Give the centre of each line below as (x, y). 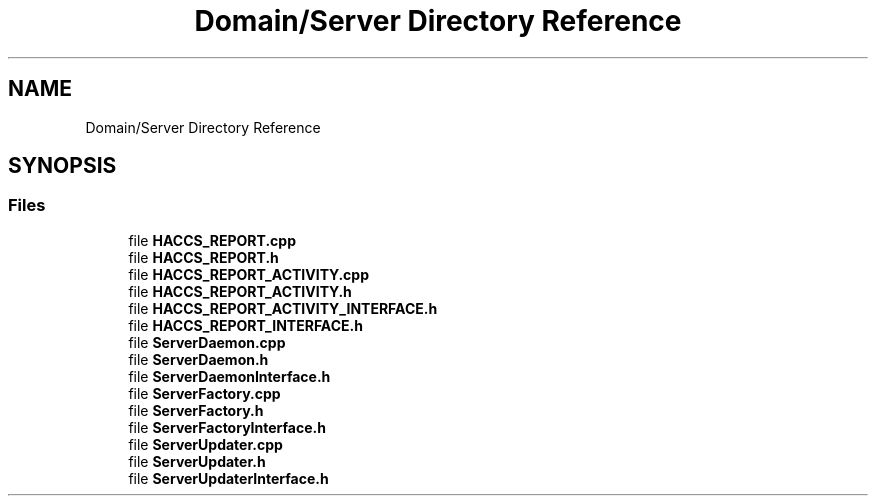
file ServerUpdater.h (197, 461)
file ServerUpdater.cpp (205, 444)
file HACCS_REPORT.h (203, 257)
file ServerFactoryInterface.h (227, 427)
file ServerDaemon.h (198, 359)
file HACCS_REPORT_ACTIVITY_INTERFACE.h (283, 308)
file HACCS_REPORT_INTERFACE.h (245, 325)
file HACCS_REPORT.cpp (212, 240)
